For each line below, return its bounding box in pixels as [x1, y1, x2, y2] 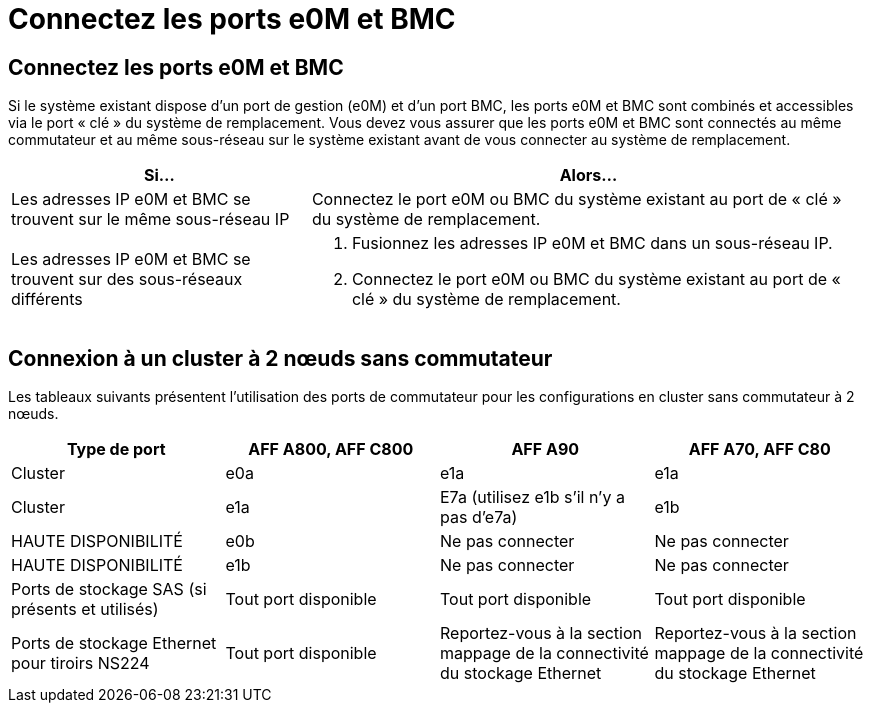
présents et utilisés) [11, 599, 159, 620]
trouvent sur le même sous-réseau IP [11, 209, 290, 230]
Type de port [66, 439, 166, 460]
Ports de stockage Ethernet [11, 633, 217, 654]
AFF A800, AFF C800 [248, 439, 414, 460]
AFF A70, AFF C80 [688, 439, 831, 460]
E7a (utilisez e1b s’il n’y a [440, 487, 625, 508]
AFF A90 [511, 439, 580, 460]
